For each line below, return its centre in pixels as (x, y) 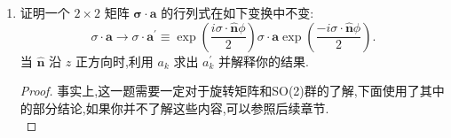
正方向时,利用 (114, 61)
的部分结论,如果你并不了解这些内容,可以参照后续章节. (174, 107)
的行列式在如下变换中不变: (237, 12)
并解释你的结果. (264, 61)
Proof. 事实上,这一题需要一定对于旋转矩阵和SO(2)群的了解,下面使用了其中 (232, 91)
